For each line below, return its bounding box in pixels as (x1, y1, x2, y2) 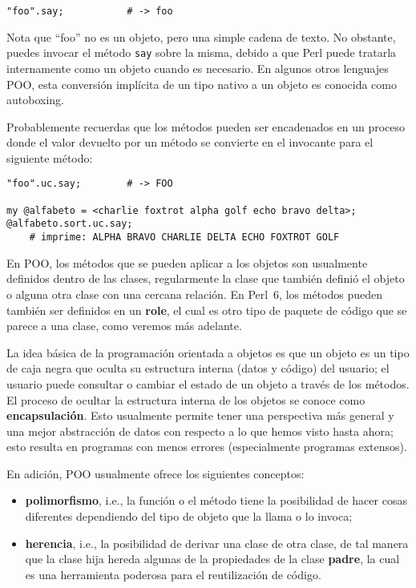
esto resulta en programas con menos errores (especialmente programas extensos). (6, 438, 407, 455)
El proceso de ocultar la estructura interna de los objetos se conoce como (6, 391, 366, 408)
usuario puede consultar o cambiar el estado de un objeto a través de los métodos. (6, 375, 410, 392)
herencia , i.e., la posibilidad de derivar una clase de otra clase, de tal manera (25, 534, 409, 551)
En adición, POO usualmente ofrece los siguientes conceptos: (6, 465, 305, 481)
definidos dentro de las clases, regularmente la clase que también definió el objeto (6, 270, 405, 287)
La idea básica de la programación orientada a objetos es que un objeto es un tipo (6, 344, 410, 360)
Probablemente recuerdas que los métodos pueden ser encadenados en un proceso (6, 118, 406, 135)
